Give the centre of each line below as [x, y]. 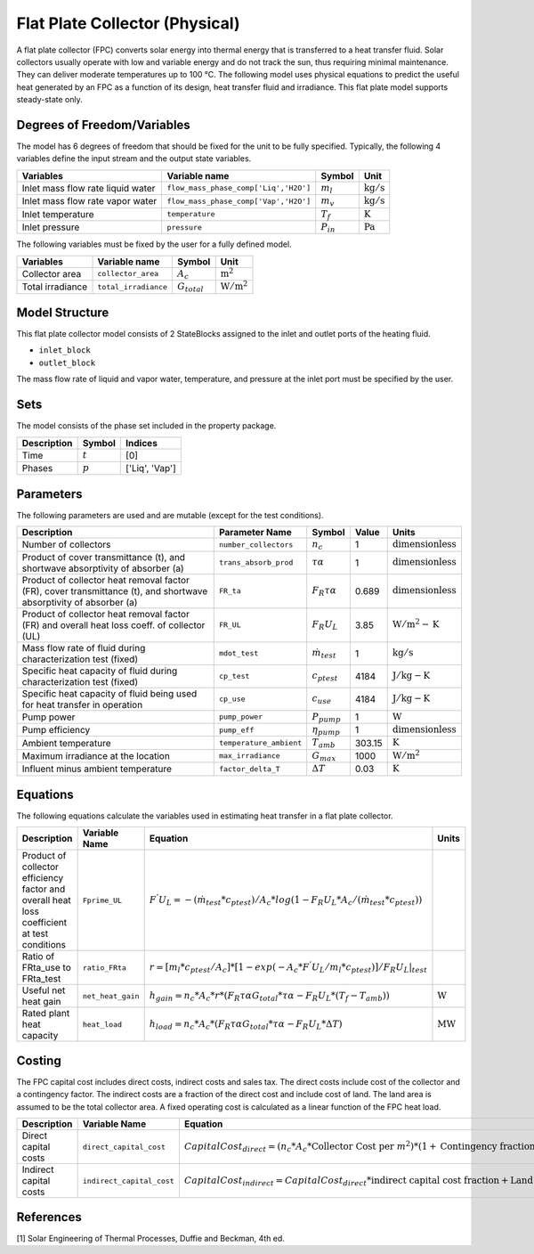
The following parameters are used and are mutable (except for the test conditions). [170, 515]
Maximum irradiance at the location [96, 755]
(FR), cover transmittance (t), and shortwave [115, 590]
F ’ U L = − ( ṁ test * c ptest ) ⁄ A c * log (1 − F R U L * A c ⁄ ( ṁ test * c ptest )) [286, 900]
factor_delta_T [249, 769]
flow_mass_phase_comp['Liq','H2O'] [239, 188]
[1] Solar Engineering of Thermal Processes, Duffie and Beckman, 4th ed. [150, 1238]
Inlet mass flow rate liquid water [89, 188]
